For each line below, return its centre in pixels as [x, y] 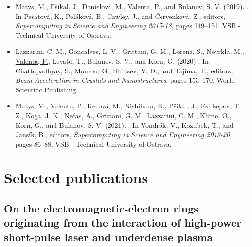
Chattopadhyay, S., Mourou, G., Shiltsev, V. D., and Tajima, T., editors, [124, 70]
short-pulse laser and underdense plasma [108, 237]
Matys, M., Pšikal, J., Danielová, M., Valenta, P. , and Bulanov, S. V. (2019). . [132, 6]
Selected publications [76, 177]
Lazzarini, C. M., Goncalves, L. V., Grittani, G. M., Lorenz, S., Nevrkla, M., [130, 51]
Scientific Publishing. [47, 89]
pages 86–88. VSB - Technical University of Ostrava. [93, 144]
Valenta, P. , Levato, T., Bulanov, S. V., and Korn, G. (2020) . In [112, 61]
